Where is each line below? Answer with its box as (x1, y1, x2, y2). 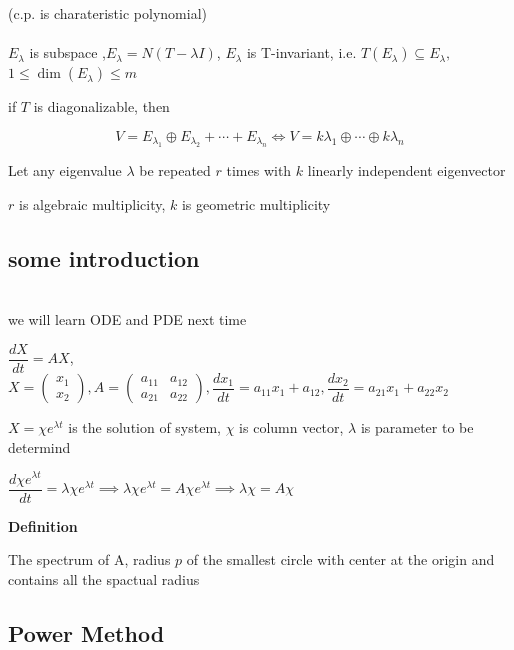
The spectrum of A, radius (8, 549, 171, 570)
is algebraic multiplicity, (18, 193, 166, 214)
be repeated (139, 160, 211, 181)
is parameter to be (360, 417, 474, 438)
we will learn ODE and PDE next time (8, 309, 247, 330)
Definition (8, 515, 78, 536)
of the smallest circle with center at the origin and (186, 549, 495, 570)
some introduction (8, 242, 200, 273)
